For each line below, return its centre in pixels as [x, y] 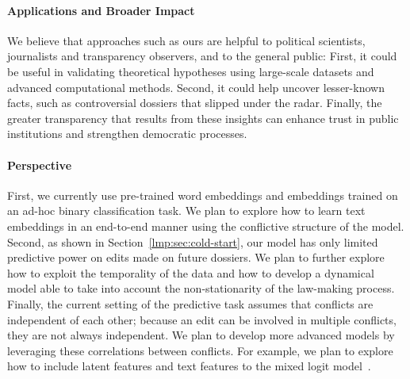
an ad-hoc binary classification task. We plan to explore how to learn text [186, 211]
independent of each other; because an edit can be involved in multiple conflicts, [202, 319]
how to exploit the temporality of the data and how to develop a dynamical [191, 272]
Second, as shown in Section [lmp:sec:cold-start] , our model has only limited [193, 241]
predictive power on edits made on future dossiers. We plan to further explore [196, 257]
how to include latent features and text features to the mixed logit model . [189, 366]
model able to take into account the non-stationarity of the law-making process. [201, 288]
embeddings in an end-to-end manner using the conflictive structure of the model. [206, 226]
